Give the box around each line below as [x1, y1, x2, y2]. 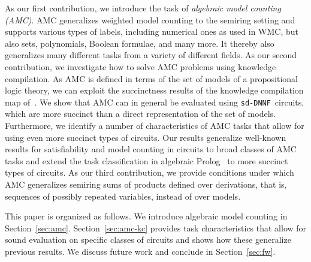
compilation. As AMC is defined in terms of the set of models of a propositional [5, 72, 298, 85]
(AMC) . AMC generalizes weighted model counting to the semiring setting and [5, 13, 295, 26]
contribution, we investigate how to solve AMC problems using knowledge [5, 60, 276, 73]
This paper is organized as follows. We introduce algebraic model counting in [5, 210, 288, 222]
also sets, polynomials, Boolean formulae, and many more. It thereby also [5, 37, 274, 49]
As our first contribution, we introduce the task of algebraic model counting [5, 2, 281, 14]
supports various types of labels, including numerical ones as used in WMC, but [5, 25, 298, 38]
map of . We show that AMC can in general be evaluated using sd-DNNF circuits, [5, 95, 304, 108]
